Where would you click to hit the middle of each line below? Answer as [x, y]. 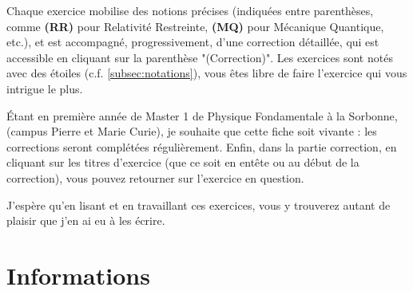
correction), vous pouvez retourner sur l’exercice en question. [155, 177]
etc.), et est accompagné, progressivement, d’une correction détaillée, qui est [193, 42]
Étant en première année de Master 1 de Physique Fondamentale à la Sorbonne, [202, 115]
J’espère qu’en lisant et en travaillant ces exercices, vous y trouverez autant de [199, 204]
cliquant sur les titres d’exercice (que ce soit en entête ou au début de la [183, 162]
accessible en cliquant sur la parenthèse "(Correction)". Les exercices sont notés [200, 57]
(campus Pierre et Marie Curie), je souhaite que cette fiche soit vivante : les [192, 131]
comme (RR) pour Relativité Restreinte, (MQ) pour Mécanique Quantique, [195, 26]
